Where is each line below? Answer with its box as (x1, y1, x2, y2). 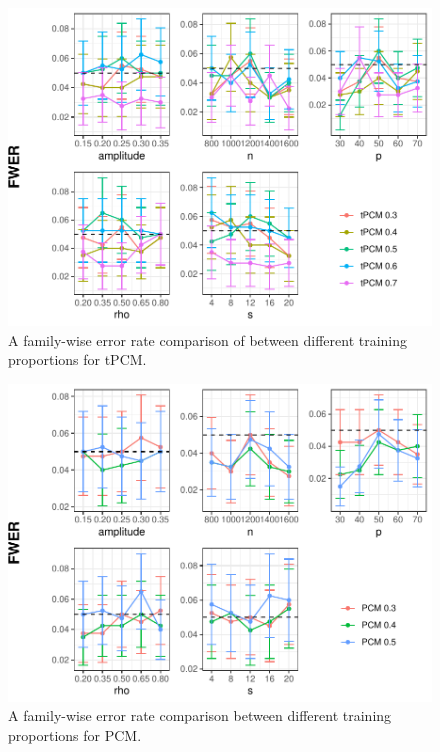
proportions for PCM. (8, 724, 142, 745)
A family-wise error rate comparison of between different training (8, 329, 408, 350)
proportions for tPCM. (8, 349, 147, 370)
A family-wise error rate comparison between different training (8, 705, 392, 726)
